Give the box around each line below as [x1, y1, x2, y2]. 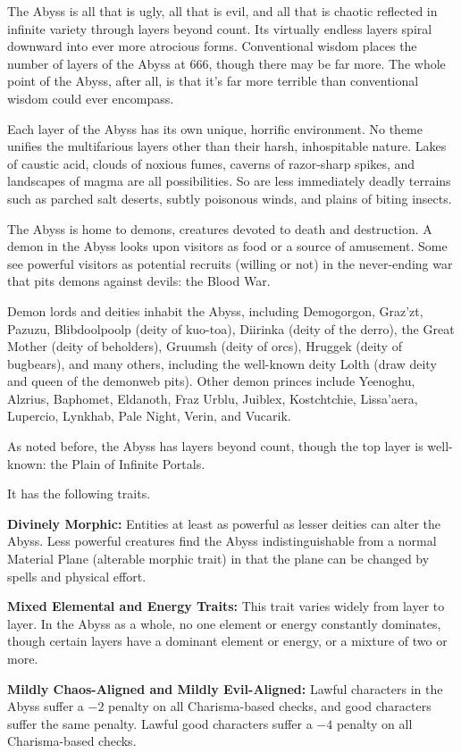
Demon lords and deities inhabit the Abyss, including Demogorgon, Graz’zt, [7, 301, 423, 320]
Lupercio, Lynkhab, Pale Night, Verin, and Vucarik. [7, 406, 291, 425]
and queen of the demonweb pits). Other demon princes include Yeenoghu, [7, 372, 415, 390]
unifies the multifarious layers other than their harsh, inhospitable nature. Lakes [7, 137, 447, 155]
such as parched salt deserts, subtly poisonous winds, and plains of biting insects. [7, 188, 452, 207]
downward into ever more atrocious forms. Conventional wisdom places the [7, 37, 417, 55]
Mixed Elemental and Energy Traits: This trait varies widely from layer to [7, 597, 445, 615]
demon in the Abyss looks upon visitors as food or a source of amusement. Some [7, 237, 448, 255]
